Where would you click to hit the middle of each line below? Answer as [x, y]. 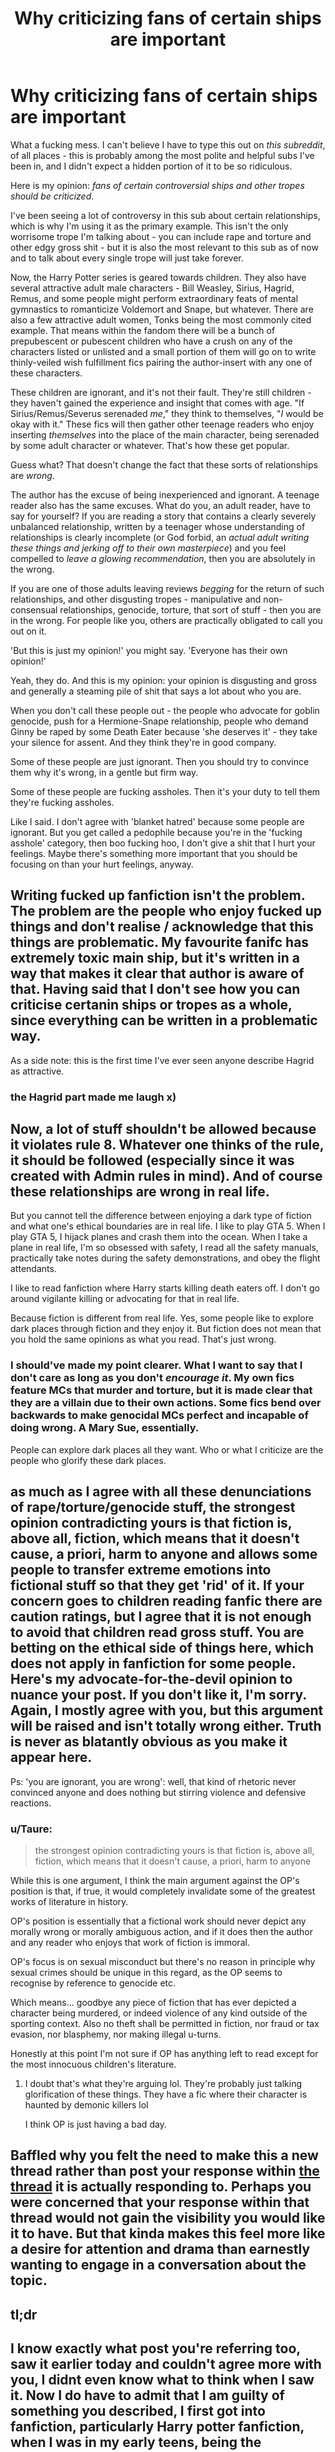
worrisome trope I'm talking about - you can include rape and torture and [161, 236]
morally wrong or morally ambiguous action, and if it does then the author [161, 1931]
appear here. [51, 1757]
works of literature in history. [69, 1901]
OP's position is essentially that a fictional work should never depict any [158, 1921]
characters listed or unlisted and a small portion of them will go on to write [163, 351]
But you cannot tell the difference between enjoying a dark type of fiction [161, 1216]
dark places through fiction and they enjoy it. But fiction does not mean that [166, 1329]
